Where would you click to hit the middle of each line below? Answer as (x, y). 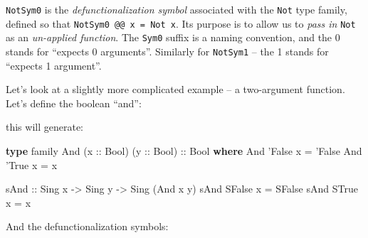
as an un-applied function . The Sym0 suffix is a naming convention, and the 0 (173, 37)
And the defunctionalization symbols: (87, 226)
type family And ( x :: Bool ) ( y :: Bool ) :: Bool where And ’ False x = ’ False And (184, 151)
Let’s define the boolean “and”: (74, 103)
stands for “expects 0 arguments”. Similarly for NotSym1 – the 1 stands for (167, 51)
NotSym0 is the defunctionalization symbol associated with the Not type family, (177, 9)
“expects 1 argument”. (54, 65)
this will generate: (45, 127)
